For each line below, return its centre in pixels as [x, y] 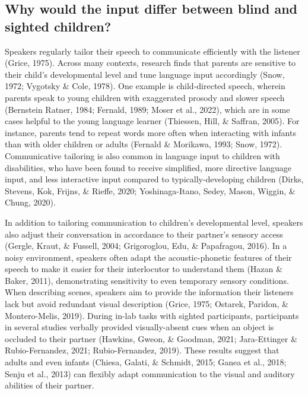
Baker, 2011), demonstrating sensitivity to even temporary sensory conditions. [147, 280]
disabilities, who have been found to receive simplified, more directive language [148, 167]
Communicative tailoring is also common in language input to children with [142, 155]
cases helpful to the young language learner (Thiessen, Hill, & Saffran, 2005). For [152, 121]
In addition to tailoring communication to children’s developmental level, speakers [154, 222]
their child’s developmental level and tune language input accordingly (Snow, [145, 74]
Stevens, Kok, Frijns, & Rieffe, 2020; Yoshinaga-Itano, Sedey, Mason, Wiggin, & [150, 190]
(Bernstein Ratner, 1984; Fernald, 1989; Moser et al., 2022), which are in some [147, 109]
